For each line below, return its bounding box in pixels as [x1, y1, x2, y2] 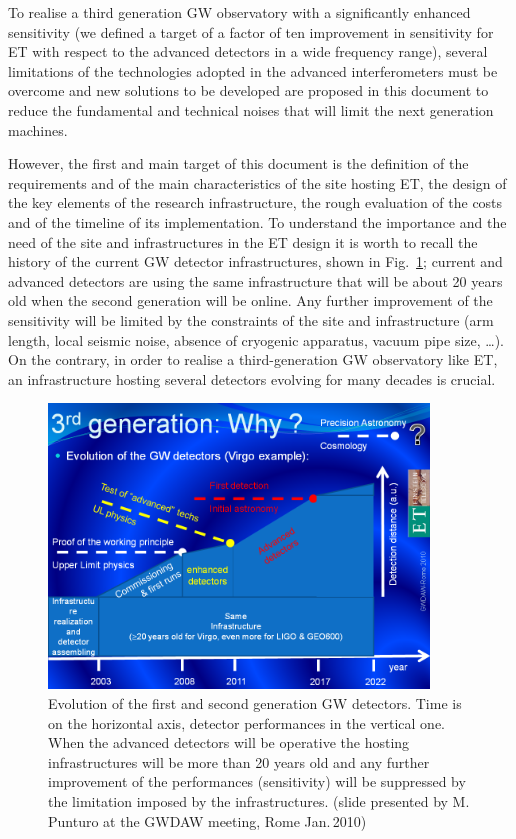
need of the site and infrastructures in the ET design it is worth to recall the [8, 231, 478, 252]
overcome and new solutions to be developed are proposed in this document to [8, 80, 489, 101]
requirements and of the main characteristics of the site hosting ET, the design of [8, 172, 507, 193]
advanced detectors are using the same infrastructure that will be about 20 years [8, 270, 503, 291]
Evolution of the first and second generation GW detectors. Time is [48, 693, 462, 714]
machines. [8, 119, 68, 140]
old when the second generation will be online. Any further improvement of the [8, 290, 493, 311]
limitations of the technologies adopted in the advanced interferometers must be [8, 60, 498, 81]
